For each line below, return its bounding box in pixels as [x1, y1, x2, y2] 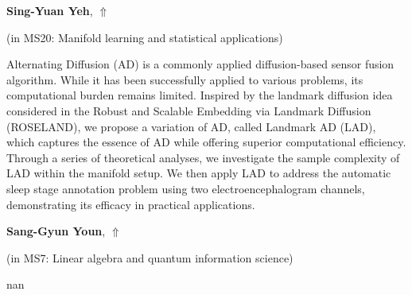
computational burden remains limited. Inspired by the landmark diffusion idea [6, 87, 393, 103]
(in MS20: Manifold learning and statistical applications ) [6, 29, 283, 45]
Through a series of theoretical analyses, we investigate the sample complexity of [6, 149, 400, 165]
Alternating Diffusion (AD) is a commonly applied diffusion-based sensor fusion [6, 56, 395, 72]
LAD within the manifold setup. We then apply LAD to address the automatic [6, 165, 391, 181]
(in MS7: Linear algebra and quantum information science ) [6, 249, 293, 266]
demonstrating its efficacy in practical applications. [6, 196, 255, 212]
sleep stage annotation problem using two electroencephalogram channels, [6, 180, 365, 196]
